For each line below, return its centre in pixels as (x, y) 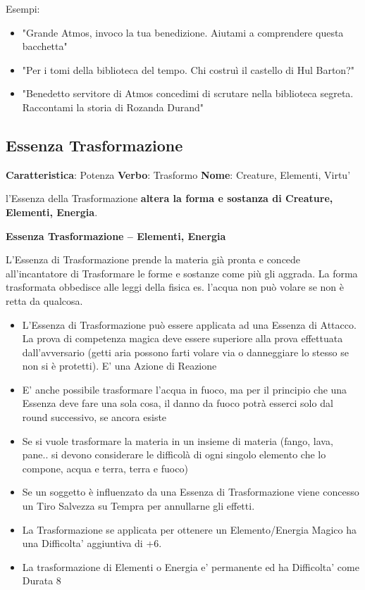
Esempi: (23, 8)
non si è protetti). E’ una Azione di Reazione (119, 366)
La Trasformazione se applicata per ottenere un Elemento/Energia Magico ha (190, 529)
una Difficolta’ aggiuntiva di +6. (92, 543)
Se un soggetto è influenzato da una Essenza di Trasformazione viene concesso (191, 492)
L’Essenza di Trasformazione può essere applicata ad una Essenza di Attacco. (189, 324)
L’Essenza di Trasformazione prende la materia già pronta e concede (153, 259)
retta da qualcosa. (44, 300)
